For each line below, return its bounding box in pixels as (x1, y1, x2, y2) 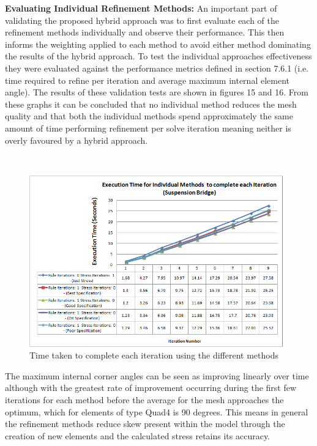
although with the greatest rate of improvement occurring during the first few (5, 381, 297, 394)
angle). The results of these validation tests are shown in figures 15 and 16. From (5, 86, 308, 98)
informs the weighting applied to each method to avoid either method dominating (5, 37, 311, 50)
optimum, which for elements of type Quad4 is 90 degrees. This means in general (5, 405, 308, 418)
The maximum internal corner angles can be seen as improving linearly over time (5, 369, 309, 382)
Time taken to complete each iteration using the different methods (29, 349, 278, 362)
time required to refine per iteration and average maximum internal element (5, 73, 289, 86)
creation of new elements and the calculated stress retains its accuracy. (5, 429, 270, 442)
